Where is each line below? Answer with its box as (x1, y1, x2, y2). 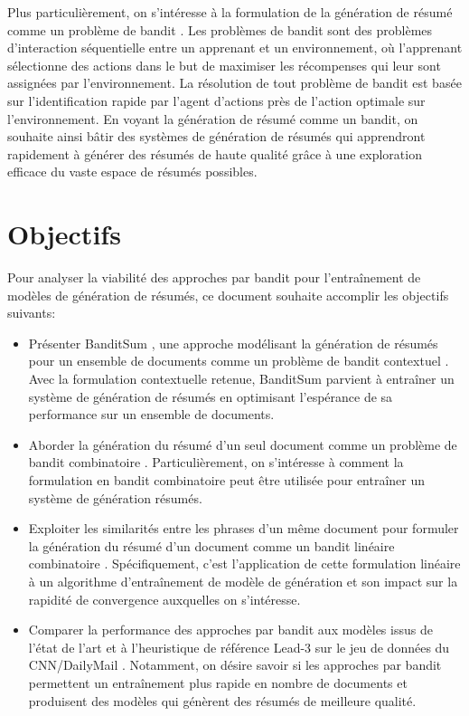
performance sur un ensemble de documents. (28, 405, 275, 424)
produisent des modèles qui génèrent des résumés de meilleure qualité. (28, 691, 417, 710)
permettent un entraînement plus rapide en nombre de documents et (28, 673, 408, 692)
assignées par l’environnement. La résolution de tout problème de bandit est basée (7, 73, 462, 92)
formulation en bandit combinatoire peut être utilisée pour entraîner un (28, 471, 426, 489)
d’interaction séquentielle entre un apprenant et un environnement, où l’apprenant (7, 38, 463, 57)
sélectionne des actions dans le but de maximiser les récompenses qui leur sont (7, 55, 441, 74)
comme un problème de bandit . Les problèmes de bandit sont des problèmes (7, 20, 433, 39)
